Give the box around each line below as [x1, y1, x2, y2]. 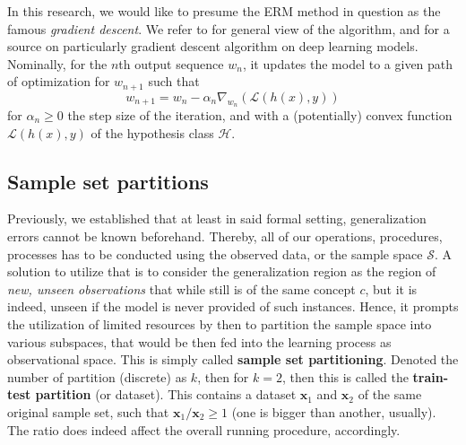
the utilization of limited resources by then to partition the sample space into [7, 314, 432, 333]
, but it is [365, 279, 418, 298]
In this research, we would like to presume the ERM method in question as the [7, 2, 441, 20]
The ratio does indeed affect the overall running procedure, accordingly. [7, 420, 401, 439]
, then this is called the [281, 367, 409, 386]
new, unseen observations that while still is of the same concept [7, 279, 356, 298]
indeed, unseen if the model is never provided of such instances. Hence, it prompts [7, 297, 459, 316]
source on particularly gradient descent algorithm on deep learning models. [7, 37, 419, 56]
